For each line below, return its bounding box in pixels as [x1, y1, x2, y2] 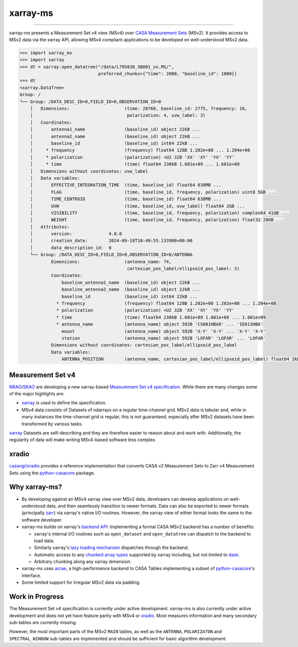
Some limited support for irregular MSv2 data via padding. [21, 579, 141, 585]
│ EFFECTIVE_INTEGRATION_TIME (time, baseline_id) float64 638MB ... [30, 182, 222, 188]
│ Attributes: [30, 224, 70, 230]
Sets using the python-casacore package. [9, 470, 95, 476]
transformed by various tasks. [21, 421, 83, 427]
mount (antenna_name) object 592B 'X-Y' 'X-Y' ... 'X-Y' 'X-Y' [61, 328, 266, 334]
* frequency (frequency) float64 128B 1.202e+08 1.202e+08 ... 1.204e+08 [56, 300, 277, 306]
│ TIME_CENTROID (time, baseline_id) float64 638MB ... [30, 196, 222, 202]
